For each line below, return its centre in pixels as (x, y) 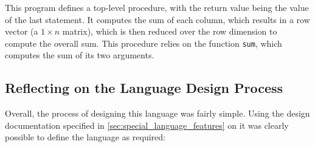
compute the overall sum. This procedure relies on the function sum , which (144, 43)
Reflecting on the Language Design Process (144, 88)
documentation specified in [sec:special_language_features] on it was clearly (147, 125)
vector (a (22, 31)
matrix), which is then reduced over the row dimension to (170, 31)
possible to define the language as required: (85, 137)
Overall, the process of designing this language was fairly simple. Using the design (157, 113)
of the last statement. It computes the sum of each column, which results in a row (157, 19)
